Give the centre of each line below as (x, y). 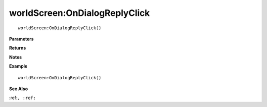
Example (18, 66)
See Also (19, 89)
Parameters (22, 39)
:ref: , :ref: (22, 98)
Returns (18, 48)
